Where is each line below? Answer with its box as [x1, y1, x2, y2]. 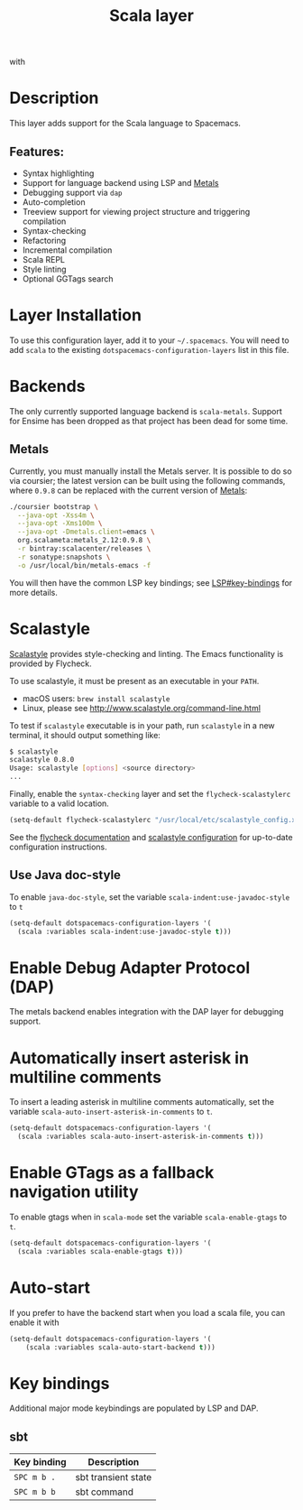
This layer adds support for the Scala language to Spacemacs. [9, 118, 242, 129]
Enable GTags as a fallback [9, 1163, 215, 1183]
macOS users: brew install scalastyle [22, 692, 170, 704]
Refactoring [22, 235, 67, 245]
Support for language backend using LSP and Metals [22, 177, 219, 188]
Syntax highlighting [22, 168, 95, 179]
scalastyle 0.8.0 [9, 755, 75, 764]
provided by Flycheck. [9, 658, 92, 669]
